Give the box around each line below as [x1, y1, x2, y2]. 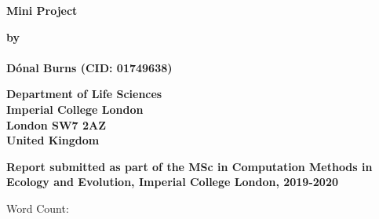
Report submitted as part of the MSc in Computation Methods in [6, 158, 373, 174]
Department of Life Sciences [6, 86, 162, 102]
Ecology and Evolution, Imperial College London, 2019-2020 [6, 173, 338, 190]
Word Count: [6, 199, 69, 216]
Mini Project [6, 2, 78, 18]
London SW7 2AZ [6, 116, 107, 133]
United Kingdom [6, 132, 100, 148]
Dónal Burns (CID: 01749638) [6, 59, 173, 75]
